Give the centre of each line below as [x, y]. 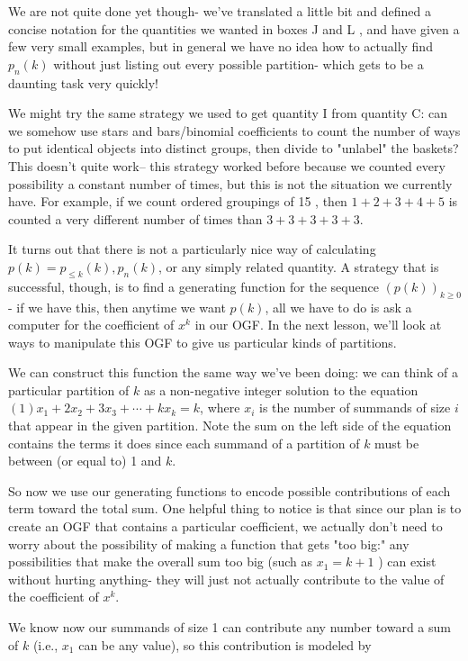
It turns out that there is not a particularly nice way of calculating [192, 249]
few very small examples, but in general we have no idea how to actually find [220, 46]
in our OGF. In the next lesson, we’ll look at [318, 325]
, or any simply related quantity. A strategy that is [299, 266]
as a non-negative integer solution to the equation [281, 389]
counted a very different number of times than [135, 218]
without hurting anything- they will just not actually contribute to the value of [226, 579]
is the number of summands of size [355, 407]
